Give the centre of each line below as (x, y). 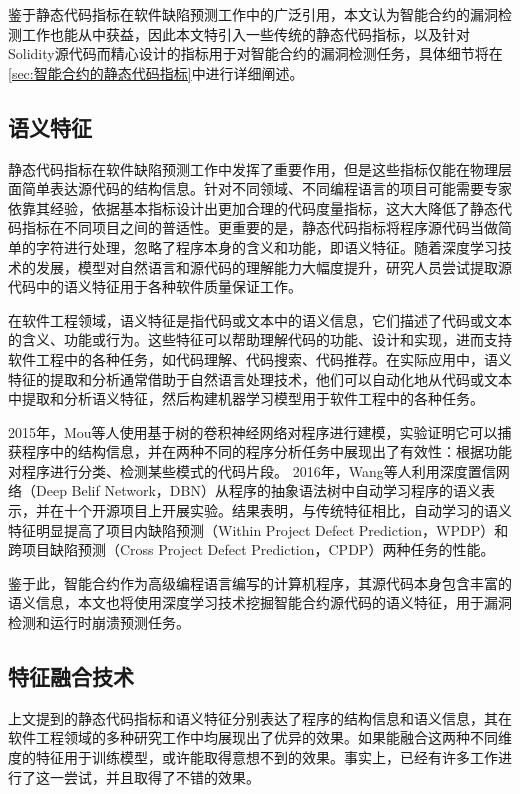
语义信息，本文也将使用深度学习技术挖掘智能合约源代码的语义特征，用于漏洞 (260, 602)
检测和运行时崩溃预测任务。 (99, 622)
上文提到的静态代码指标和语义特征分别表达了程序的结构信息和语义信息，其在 (260, 717)
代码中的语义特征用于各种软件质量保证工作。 (155, 286)
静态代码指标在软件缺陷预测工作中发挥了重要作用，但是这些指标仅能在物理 (253, 168)
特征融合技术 (71, 676)
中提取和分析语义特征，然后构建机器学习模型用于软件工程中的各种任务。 (246, 398)
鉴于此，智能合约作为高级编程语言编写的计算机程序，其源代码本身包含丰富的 (260, 582)
